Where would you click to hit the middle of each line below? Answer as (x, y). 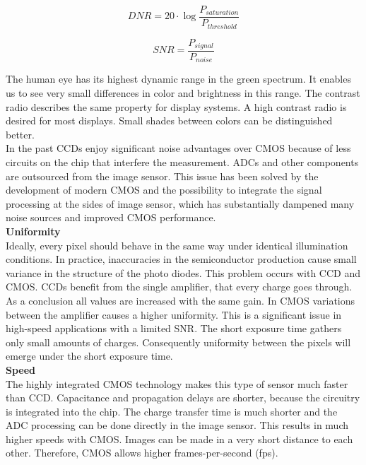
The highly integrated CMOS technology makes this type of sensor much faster (177, 383)
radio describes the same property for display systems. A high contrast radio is (176, 106)
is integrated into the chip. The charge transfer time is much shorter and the (172, 411)
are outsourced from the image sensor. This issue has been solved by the (162, 176)
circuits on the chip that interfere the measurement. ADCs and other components (182, 162)
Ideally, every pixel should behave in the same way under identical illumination (177, 245)
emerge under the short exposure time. (89, 356)
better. (20, 134)
